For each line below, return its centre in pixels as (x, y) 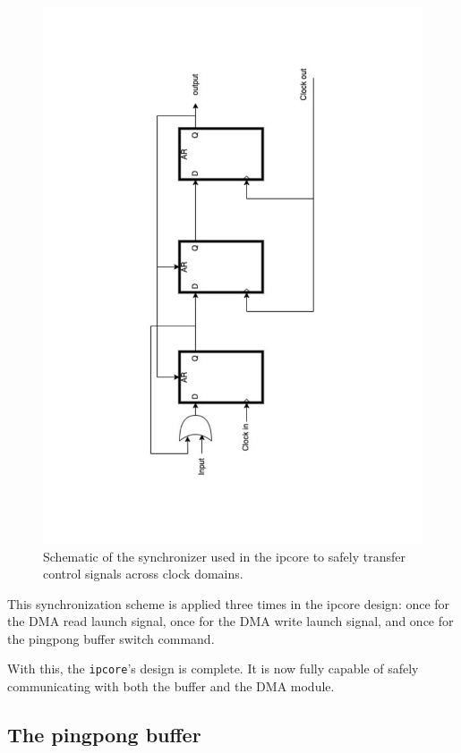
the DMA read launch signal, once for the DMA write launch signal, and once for (230, 621)
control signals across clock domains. (143, 574)
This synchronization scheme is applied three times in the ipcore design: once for (229, 603)
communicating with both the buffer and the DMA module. (171, 686)
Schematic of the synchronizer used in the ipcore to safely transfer (224, 556)
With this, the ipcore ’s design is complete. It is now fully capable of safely (213, 668)
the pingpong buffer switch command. (111, 638)
